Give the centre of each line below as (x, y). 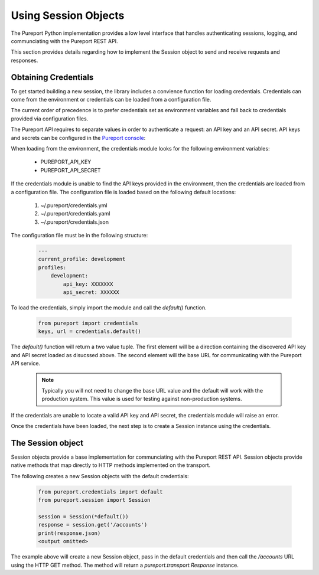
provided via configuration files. (50, 119)
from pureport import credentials (88, 323)
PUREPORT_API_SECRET (71, 170)
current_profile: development (82, 259)
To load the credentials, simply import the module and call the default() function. (109, 308)
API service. (26, 364)
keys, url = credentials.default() (89, 331)
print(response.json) (69, 533)
